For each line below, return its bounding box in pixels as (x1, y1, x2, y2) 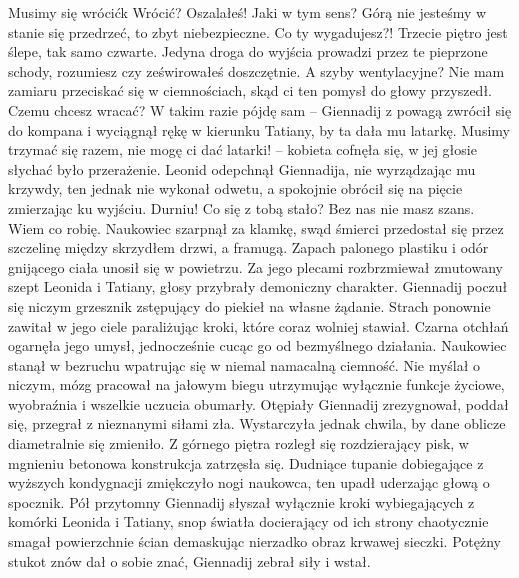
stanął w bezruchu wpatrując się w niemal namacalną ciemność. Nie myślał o (8, 354, 481, 375)
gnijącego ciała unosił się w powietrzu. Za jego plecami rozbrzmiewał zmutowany (8, 256, 503, 277)
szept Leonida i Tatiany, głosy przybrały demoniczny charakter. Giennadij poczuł (8, 276, 508, 297)
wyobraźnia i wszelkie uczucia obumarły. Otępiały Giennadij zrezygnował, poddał (8, 393, 509, 414)
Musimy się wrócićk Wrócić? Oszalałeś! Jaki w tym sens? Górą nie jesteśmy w (8, 2, 487, 22)
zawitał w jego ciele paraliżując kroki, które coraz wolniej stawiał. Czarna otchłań (8, 315, 509, 336)
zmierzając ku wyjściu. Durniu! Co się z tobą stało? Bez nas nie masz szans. (8, 197, 475, 218)
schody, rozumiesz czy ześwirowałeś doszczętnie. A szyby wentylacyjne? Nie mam (8, 60, 505, 81)
